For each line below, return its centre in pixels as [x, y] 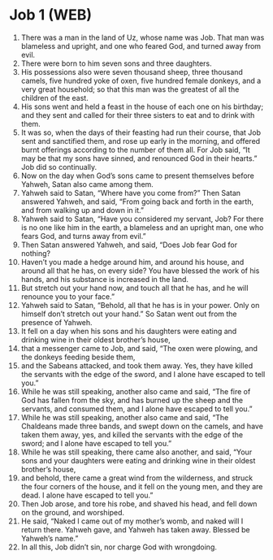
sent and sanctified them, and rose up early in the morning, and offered [141, 141]
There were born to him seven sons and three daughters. [116, 63]
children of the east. [54, 98]
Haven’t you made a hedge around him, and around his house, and [132, 262]
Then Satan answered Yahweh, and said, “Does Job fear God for [129, 245]
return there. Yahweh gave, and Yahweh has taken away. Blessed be [135, 529]
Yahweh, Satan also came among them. [87, 184]
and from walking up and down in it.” [82, 210]
